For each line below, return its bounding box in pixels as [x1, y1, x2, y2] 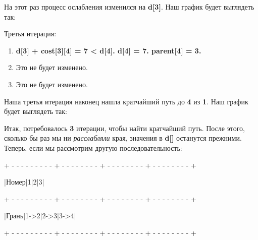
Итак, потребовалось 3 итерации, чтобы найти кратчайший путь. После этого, [4, 123, 245, 133]
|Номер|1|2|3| [4, 176, 44, 187]
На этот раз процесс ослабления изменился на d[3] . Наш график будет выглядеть [4, 2, 254, 12]
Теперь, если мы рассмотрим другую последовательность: [4, 142, 182, 153]
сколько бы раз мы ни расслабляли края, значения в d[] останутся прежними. [4, 133, 242, 143]
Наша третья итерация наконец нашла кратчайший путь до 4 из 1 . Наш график [4, 96, 248, 106]
